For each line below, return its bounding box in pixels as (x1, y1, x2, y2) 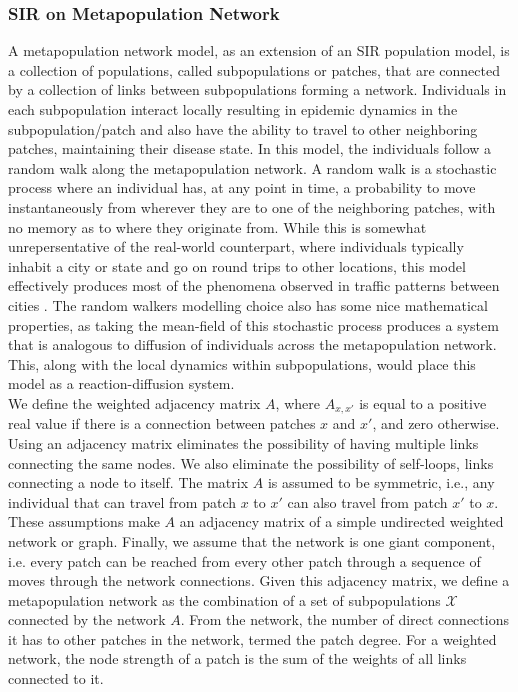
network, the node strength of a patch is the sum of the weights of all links (8, 648, 467, 669)
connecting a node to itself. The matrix (8, 472, 249, 493)
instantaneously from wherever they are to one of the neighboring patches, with (8, 196, 496, 217)
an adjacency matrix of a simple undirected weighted (179, 511, 504, 532)
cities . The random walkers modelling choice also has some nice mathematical (8, 294, 488, 315)
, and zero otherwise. (372, 413, 500, 434)
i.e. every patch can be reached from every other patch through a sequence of (8, 550, 481, 571)
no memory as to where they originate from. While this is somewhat (8, 216, 427, 237)
